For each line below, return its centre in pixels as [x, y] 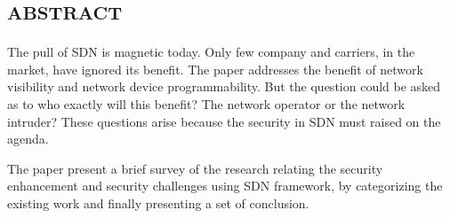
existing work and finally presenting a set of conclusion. [158, 202]
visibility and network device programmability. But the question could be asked [224, 86]
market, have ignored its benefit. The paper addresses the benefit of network [215, 69]
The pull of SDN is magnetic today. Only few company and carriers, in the [211, 52]
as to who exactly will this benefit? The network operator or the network [206, 103]
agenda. [28, 139]
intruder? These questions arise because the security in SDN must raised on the [224, 121]
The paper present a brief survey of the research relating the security [195, 168]
